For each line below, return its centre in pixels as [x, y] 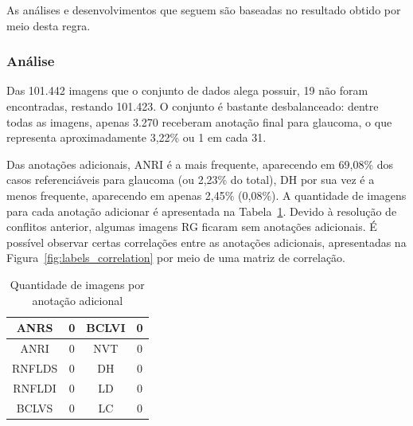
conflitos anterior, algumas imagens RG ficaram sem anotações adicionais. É [192, 227]
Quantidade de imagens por [77, 284]
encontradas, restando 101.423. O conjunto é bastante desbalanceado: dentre [193, 106]
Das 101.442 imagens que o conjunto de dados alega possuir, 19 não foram [187, 90]
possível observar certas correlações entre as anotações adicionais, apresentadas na [206, 242]
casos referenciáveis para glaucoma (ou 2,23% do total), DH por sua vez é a [191, 180]
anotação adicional [78, 300]
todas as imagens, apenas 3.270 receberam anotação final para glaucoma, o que [199, 121]
